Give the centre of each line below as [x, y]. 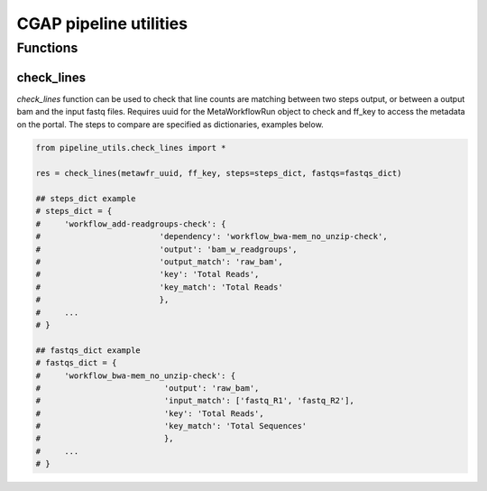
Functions [47, 48]
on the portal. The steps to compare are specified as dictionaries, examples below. [170, 124]
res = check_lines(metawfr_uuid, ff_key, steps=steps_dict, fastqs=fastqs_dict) [219, 173]
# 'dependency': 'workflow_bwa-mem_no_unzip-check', [211, 236]
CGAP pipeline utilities [102, 23]
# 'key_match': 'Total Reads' [159, 287]
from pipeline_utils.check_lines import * [131, 148]
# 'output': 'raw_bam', [147, 388]
